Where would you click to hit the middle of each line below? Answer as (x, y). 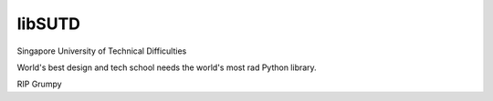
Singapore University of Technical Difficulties (102, 51)
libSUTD (49, 24)
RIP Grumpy (40, 84)
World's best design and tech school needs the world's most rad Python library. (167, 67)
